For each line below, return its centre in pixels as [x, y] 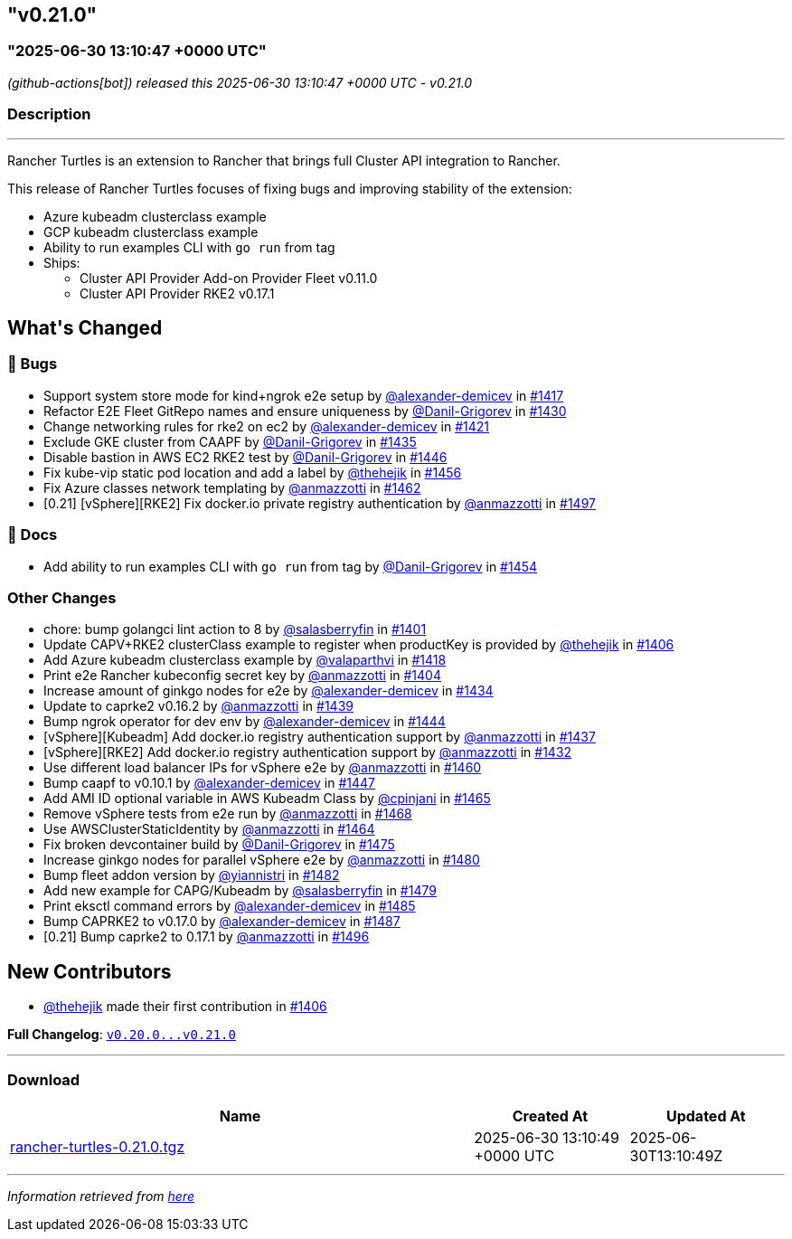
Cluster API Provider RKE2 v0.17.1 [177, 293]
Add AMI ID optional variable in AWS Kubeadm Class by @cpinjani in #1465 [267, 799]
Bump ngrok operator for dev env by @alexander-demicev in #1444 [245, 722]
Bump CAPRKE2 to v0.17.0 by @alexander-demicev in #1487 [222, 922]
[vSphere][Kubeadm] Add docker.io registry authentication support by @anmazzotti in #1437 [320, 737]
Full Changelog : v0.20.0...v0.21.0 [122, 1035]
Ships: [62, 262]
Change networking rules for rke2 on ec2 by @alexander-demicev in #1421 [266, 426]
